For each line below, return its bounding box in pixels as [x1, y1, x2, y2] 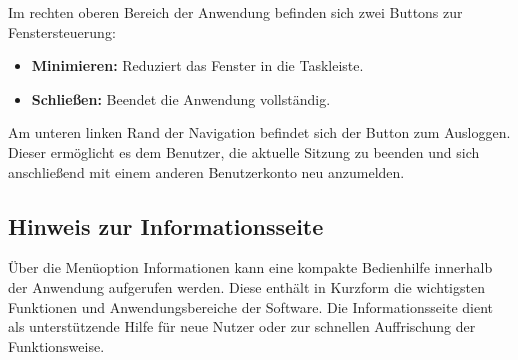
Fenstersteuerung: [8, 21, 116, 42]
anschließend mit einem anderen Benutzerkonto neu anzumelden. [8, 161, 405, 182]
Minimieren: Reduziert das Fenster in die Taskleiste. [31, 55, 364, 76]
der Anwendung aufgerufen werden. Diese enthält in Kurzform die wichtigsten [8, 276, 485, 297]
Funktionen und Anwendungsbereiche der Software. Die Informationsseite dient [8, 296, 493, 317]
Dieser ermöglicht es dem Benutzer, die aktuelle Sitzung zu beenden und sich [8, 141, 480, 162]
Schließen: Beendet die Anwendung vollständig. [31, 88, 331, 109]
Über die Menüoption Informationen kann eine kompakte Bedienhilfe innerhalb [8, 257, 493, 278]
